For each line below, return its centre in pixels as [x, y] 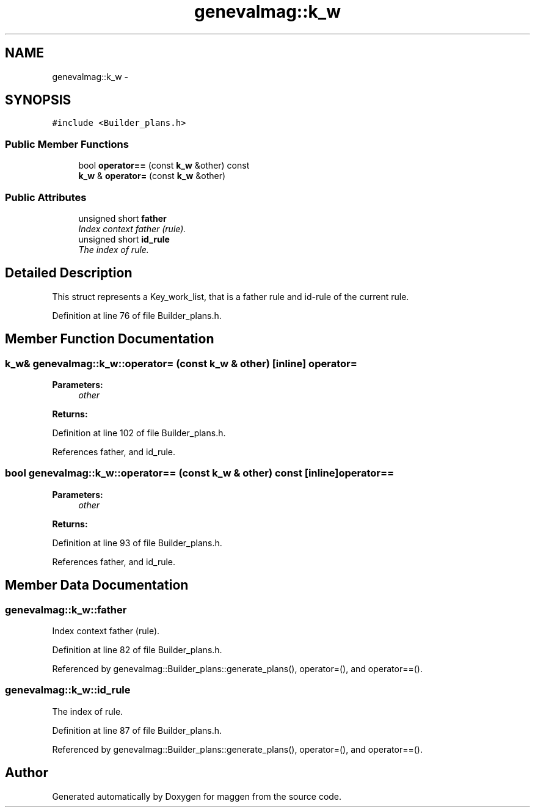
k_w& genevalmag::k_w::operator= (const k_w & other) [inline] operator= [181, 363]
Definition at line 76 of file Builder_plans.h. [137, 315]
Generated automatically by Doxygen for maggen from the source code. [197, 796]
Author [27, 773]
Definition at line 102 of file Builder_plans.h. [139, 433]
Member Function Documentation [110, 339]
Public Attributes [46, 197]
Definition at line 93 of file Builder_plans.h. [137, 543]
